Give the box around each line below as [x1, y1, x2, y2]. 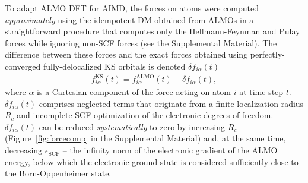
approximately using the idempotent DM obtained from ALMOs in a [5, 13, 254, 26]
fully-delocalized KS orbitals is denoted [43, 59, 186, 72]
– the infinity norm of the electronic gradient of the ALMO [62, 144, 278, 156]
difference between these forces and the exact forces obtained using [5, 48, 248, 61]
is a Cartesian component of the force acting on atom [37, 86, 231, 98]
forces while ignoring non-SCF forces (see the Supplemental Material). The [5, 36, 277, 49]
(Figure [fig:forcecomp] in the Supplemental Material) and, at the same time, [5, 132, 286, 144]
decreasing [5, 144, 43, 156]
